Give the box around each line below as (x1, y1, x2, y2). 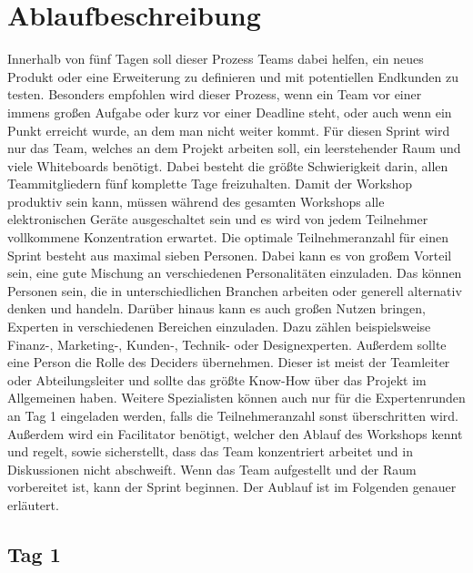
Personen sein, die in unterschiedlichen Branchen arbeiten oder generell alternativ (7, 281, 462, 300)
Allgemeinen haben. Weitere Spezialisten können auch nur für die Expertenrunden (7, 388, 466, 407)
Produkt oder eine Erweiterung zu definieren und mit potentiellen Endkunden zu (7, 67, 458, 86)
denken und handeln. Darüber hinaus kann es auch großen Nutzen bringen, (7, 299, 426, 318)
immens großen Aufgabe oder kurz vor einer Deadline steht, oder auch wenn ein (7, 102, 452, 121)
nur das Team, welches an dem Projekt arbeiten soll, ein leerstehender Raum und (7, 138, 461, 158)
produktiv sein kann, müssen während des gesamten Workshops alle (7, 191, 385, 210)
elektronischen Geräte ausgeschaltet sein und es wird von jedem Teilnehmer (7, 210, 428, 229)
